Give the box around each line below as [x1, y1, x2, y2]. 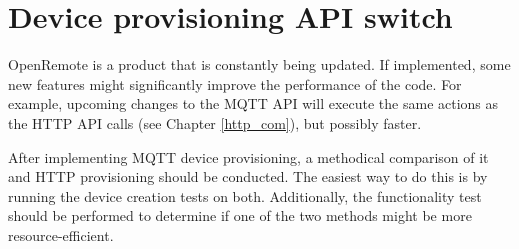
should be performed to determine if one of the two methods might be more [8, 205, 472, 226]
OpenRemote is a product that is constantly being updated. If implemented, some [8, 54, 511, 75]
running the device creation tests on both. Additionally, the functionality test [8, 185, 482, 206]
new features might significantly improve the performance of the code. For [8, 73, 462, 94]
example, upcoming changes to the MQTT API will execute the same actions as [8, 93, 499, 114]
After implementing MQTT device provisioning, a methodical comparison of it [8, 146, 489, 167]
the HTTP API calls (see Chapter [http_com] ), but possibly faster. [8, 112, 422, 133]
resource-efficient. [8, 224, 114, 245]
